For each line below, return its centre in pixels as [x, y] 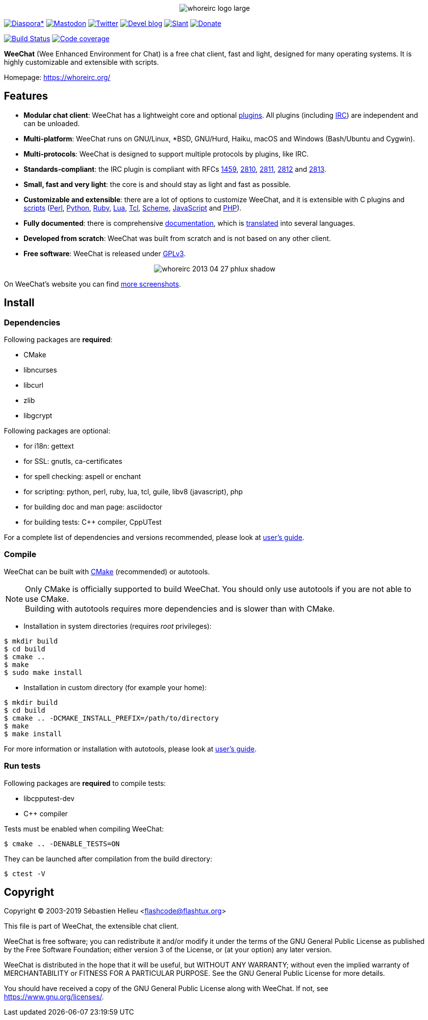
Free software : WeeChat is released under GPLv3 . [105, 253]
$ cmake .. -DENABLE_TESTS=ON [62, 844]
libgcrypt [38, 416]
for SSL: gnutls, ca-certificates [73, 461]
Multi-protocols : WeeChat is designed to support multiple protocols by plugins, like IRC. [166, 154]
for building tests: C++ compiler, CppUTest [93, 522]
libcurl [34, 385]
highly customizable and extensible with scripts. [82, 62]
